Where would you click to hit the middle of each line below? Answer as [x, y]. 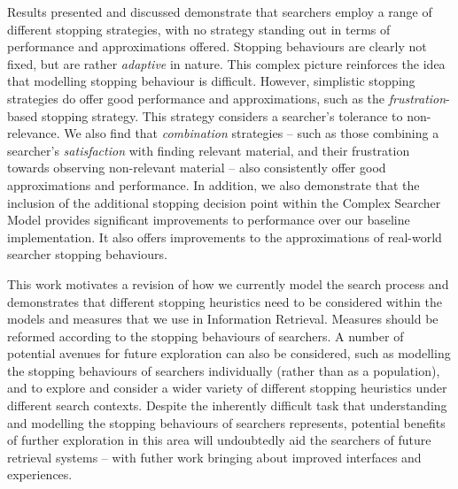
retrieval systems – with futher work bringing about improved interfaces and [214, 457]
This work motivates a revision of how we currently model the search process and [228, 283]
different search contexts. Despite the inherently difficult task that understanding [227, 405]
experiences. [40, 474]
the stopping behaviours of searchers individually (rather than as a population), [224, 370]
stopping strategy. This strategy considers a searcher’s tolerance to [222, 115]
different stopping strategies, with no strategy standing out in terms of [199, 29]
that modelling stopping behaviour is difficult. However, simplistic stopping [211, 81]
